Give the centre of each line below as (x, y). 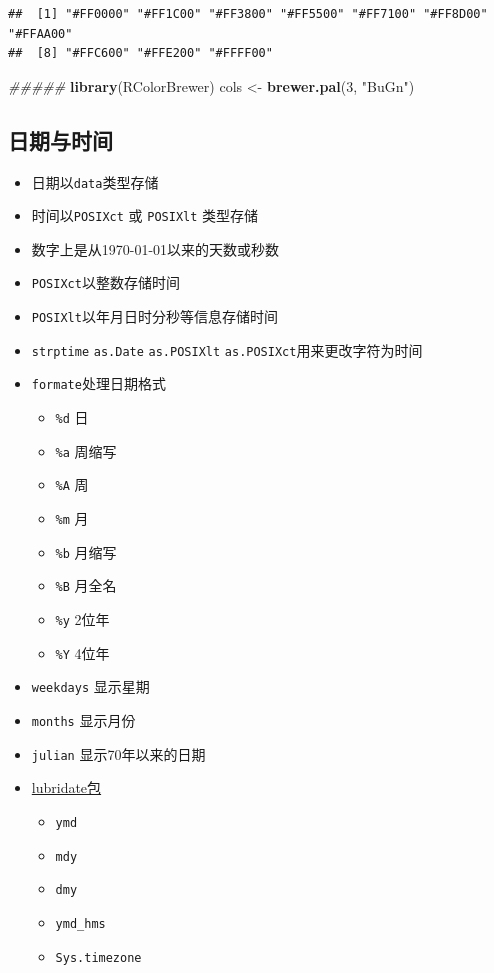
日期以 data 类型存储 (95, 181)
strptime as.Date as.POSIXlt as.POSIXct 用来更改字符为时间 (227, 349)
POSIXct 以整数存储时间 (105, 282)
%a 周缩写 (86, 450)
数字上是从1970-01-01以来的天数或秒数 (155, 248)
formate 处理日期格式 (98, 383)
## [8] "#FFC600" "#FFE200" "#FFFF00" (140, 53)
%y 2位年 (82, 619)
